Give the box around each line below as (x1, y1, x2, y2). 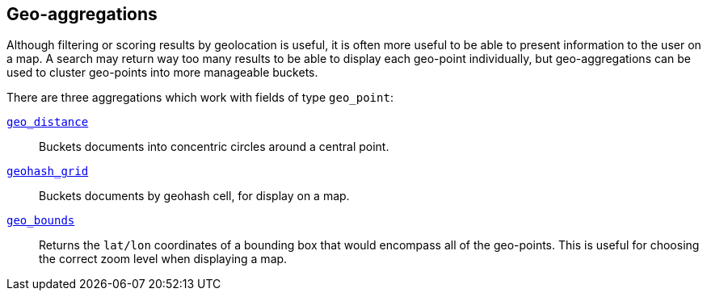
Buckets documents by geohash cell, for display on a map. (39, 189, 350, 203)
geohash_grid (6, 165, 89, 178)
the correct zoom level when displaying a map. (39, 252, 288, 266)
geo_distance (6, 115, 89, 129)
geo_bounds (6, 214, 75, 228)
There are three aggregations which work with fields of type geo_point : (6, 90, 393, 105)
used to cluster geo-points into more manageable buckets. (6, 65, 318, 80)
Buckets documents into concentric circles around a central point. (39, 140, 389, 154)
